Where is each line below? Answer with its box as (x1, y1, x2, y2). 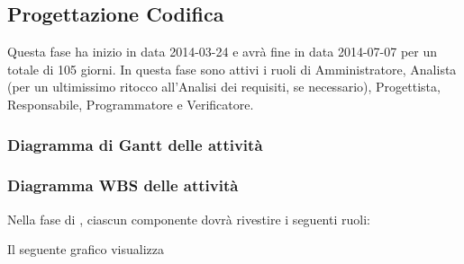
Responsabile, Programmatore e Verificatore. (7, 94, 254, 113)
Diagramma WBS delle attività (7, 174, 239, 197)
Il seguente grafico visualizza (7, 240, 165, 259)
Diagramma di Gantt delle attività (7, 133, 263, 155)
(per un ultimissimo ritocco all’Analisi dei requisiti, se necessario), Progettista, (7, 77, 441, 96)
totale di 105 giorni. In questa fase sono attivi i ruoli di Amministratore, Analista (7, 59, 457, 78)
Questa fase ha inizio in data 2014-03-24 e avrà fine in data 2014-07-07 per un (7, 42, 437, 61)
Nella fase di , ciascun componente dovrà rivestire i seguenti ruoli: (7, 209, 370, 228)
